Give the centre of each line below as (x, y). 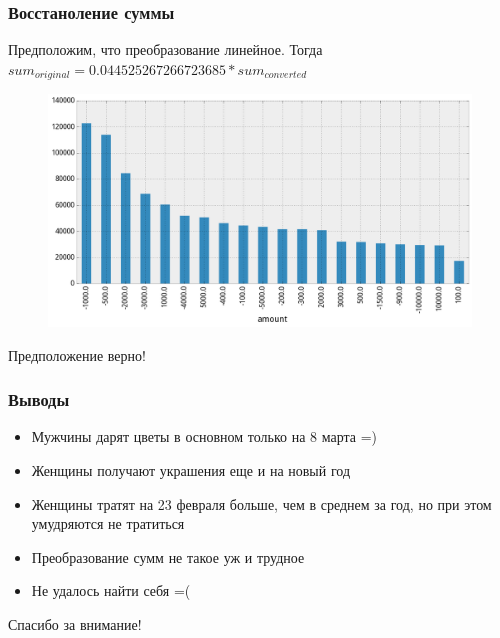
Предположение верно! (77, 354)
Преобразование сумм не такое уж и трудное (168, 556)
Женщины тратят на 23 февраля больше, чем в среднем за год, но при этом (261, 503)
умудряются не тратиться (108, 523)
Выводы (39, 399)
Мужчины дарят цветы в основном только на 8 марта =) (204, 436)
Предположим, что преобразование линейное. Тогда (165, 49)
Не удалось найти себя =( (111, 590)
